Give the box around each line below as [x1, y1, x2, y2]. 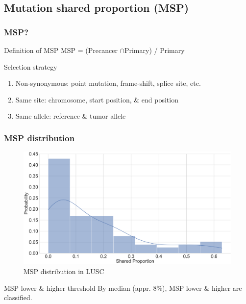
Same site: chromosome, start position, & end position [15, 94, 178, 104]
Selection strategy [4, 61, 57, 72]
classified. [4, 292, 32, 303]
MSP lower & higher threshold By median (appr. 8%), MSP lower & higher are [4, 282, 242, 293]
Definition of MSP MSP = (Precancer [4, 45, 118, 55]
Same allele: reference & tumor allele [15, 111, 126, 121]
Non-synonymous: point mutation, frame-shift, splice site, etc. [15, 78, 201, 88]
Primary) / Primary [124, 45, 185, 55]
